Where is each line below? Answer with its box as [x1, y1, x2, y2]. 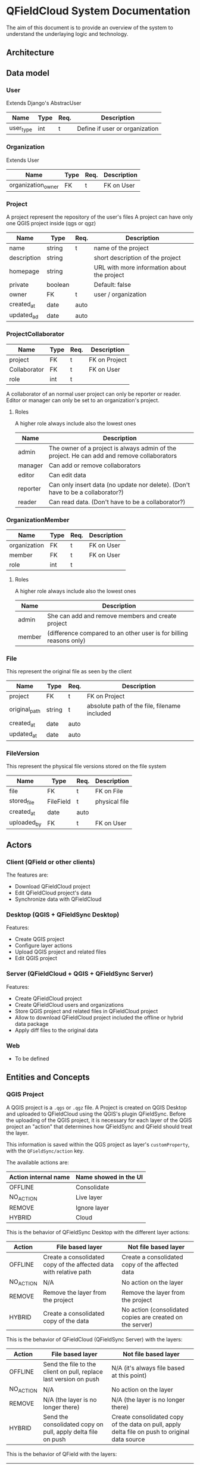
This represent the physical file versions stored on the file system [6, 762, 167, 770]
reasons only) [47, 636, 86, 645]
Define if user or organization [77, 124, 159, 133]
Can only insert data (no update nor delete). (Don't [48, 480, 190, 489]
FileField [47, 797, 71, 805]
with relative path [43, 1268, 92, 1276]
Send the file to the [43, 1360, 96, 1369]
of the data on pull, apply [111, 1420, 182, 1429]
